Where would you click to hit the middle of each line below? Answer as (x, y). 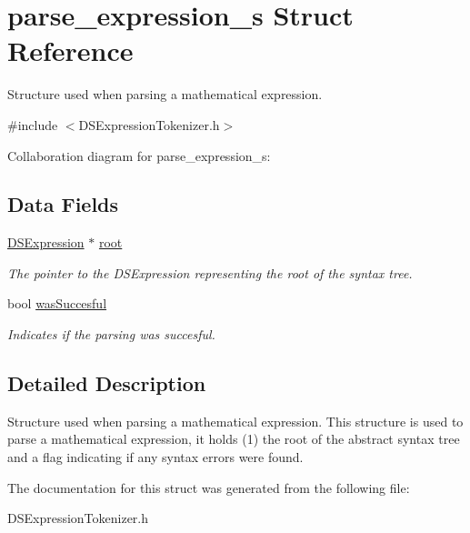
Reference (70, 50)
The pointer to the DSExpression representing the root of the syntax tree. (210, 272)
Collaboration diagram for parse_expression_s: (139, 155)
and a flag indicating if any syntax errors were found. (155, 457)
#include (33, 124)
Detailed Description (107, 383)
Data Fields (63, 204)
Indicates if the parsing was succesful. (111, 334)
